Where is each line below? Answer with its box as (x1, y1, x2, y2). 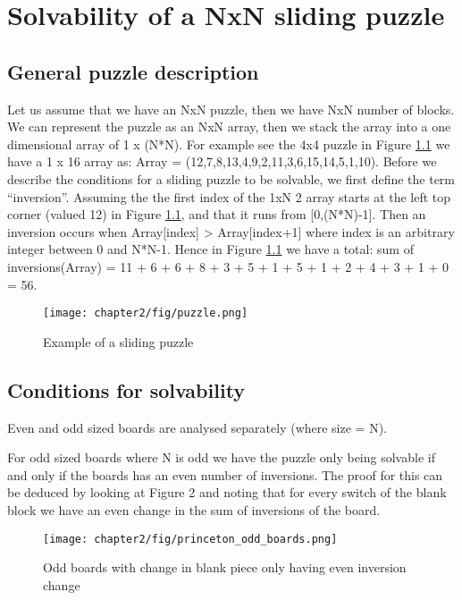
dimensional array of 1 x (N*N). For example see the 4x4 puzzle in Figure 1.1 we (7, 134, 450, 153)
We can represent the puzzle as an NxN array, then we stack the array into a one (7, 117, 451, 136)
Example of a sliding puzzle (43, 332, 194, 351)
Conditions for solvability (7, 376, 246, 403)
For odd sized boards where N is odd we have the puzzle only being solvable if (7, 448, 435, 467)
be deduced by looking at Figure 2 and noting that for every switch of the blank (7, 483, 447, 502)
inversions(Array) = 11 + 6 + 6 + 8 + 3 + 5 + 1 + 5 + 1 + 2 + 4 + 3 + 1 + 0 (7, 257, 449, 275)
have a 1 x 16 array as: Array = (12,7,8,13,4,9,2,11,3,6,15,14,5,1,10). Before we (7, 152, 437, 171)
